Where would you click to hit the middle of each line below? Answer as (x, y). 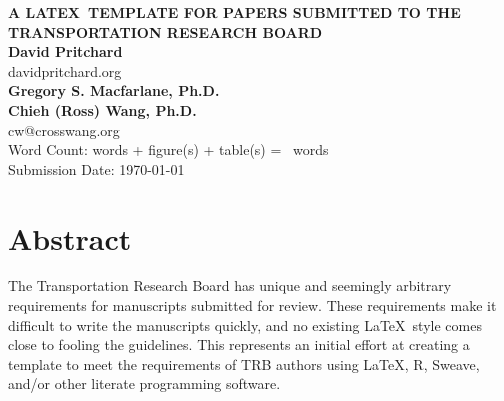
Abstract (70, 237)
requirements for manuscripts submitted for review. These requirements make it (252, 305)
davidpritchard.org (65, 70)
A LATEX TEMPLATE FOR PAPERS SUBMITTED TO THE (234, 12)
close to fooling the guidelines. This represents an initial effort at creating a (239, 344)
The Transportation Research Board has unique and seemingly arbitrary (230, 285)
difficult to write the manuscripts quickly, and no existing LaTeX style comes (245, 324)
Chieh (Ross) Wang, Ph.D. (102, 109)
